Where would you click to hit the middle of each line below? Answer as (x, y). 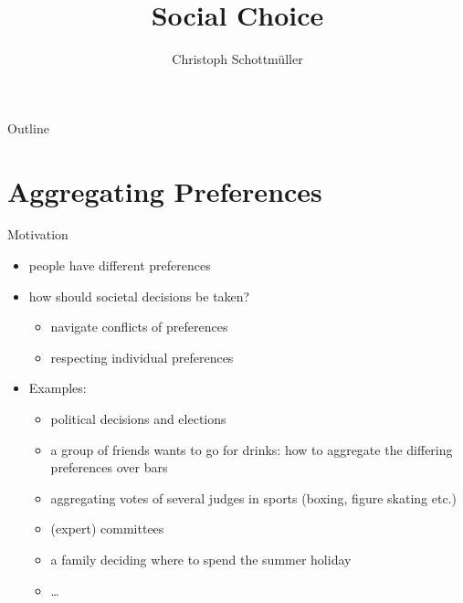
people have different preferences (120, 265)
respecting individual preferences (142, 357)
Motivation (38, 234)
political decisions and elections (138, 418)
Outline (28, 127)
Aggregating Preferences (165, 190)
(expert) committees (107, 529)
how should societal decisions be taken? (139, 296)
